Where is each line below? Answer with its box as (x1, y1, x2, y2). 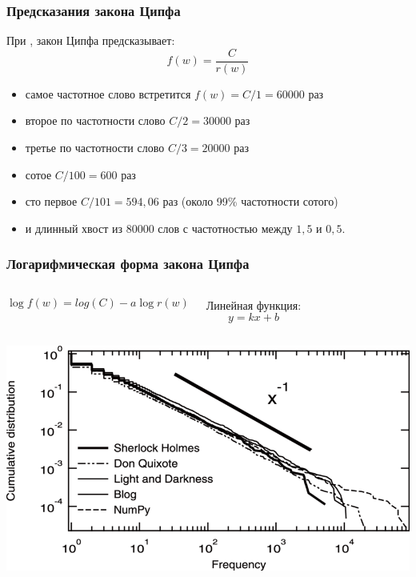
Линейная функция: (206, 296, 302, 313)
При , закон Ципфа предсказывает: (6, 32, 175, 49)
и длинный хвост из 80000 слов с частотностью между (25, 219, 293, 236)
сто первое (25, 193, 78, 210)
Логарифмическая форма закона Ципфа (6, 254, 250, 274)
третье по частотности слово (25, 139, 165, 156)
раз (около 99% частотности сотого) (162, 193, 338, 210)
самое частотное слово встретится (25, 85, 191, 102)
